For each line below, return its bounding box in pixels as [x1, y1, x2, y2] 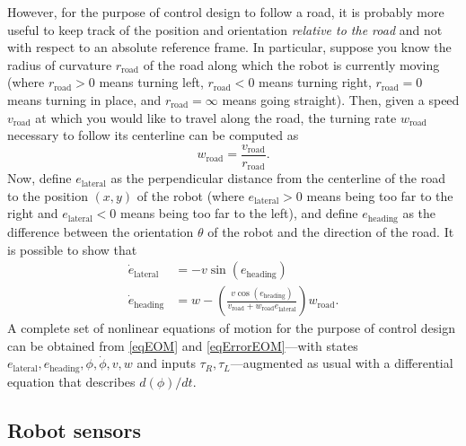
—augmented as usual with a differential [230, 354, 453, 372]
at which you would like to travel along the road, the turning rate [35, 108, 397, 127]
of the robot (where [136, 186, 244, 205]
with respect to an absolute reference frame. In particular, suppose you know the [7, 38, 452, 57]
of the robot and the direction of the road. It [207, 222, 454, 240]
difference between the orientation [7, 222, 194, 240]
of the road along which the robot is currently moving [143, 55, 440, 74]
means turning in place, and [7, 90, 162, 109]
